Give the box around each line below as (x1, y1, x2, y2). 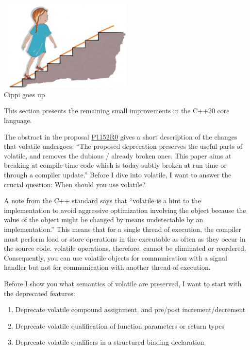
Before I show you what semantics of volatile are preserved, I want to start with (4, 278, 242, 288)
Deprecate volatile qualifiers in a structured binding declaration (15, 337, 204, 347)
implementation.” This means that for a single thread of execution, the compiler (4, 224, 241, 234)
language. (4, 115, 32, 125)
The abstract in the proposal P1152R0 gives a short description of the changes (4, 131, 237, 141)
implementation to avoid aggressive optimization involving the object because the (4, 205, 246, 215)
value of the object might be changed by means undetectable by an (4, 214, 203, 225)
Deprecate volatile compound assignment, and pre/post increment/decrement (15, 304, 246, 315)
